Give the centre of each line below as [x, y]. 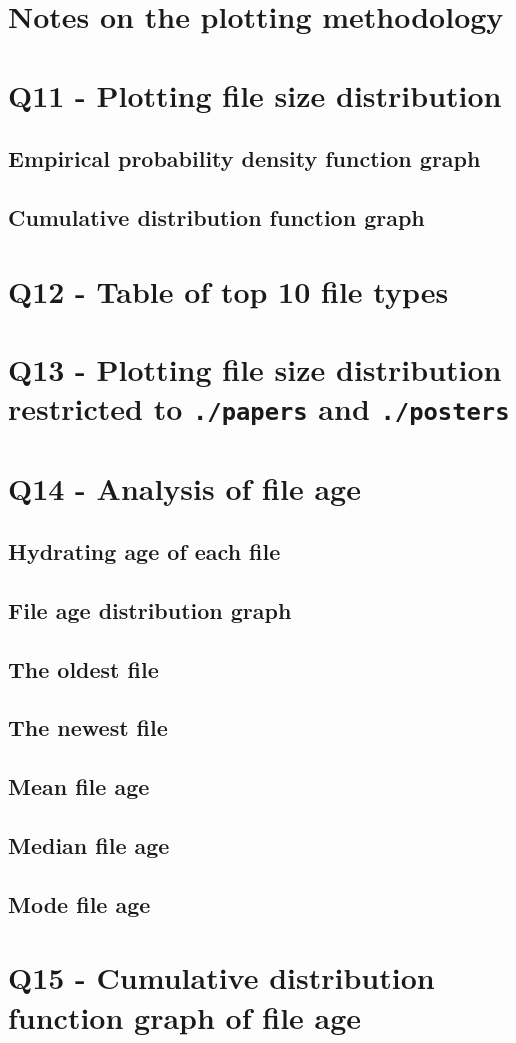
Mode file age [79, 903]
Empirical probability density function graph [244, 158]
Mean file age [79, 786]
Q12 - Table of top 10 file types [228, 290]
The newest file [88, 727]
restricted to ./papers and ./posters [259, 408]
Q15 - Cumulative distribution [221, 977]
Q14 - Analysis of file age [184, 487]
